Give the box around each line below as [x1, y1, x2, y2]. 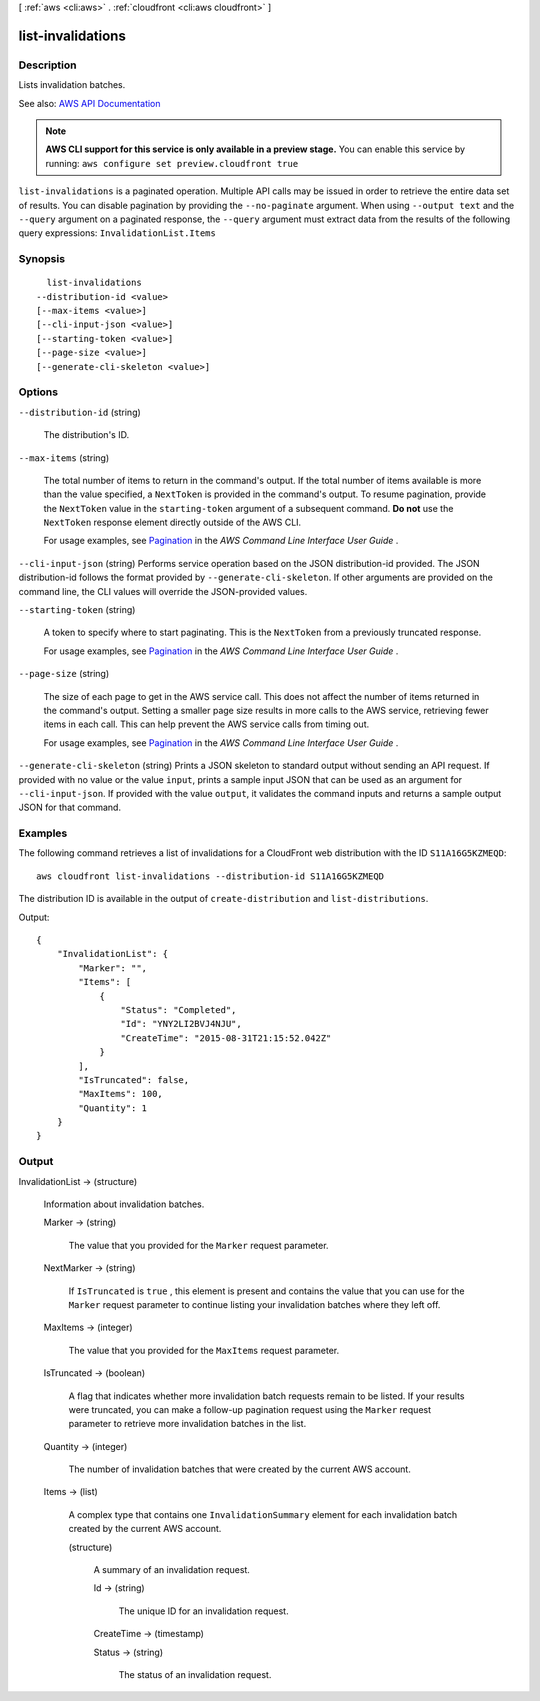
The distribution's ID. [43, 429, 130, 441]
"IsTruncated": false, [78, 1074, 190, 1085]
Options [18, 385, 59, 399]
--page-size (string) [18, 668, 110, 680]
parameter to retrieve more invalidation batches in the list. [68, 1418, 307, 1430]
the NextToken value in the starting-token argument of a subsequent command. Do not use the [43, 502, 454, 514]
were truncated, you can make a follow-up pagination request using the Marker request [68, 1403, 432, 1415]
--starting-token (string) [18, 604, 136, 616]
